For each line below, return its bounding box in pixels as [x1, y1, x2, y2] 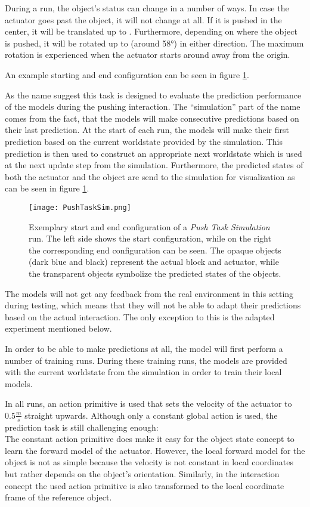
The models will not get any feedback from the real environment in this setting [5, 287, 294, 299]
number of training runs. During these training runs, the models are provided [5, 354, 287, 366]
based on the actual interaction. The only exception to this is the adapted [5, 310, 275, 323]
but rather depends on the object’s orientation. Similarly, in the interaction [5, 468, 280, 480]
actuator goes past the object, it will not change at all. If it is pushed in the [5, 13, 282, 26]
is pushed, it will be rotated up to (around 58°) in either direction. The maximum [5, 36, 304, 49]
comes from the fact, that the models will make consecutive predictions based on [5, 112, 299, 124]
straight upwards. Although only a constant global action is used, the [24, 409, 278, 421]
